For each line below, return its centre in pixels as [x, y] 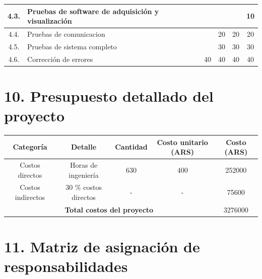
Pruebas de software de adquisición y [93, 11]
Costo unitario [182, 142]
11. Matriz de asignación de [102, 247]
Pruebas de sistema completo [72, 46]
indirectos [30, 197]
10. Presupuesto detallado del [109, 95]
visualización [50, 21]
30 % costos [84, 187]
